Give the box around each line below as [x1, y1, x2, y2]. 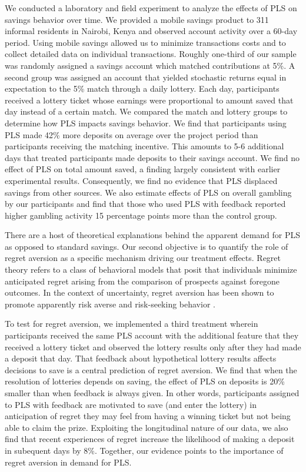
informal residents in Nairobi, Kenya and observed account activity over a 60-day [5, 25, 298, 37]
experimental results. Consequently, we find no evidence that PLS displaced [5, 174, 278, 186]
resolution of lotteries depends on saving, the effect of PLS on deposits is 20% [5, 375, 285, 387]
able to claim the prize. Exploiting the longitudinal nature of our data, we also [5, 421, 288, 433]
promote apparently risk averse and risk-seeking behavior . [5, 297, 215, 310]
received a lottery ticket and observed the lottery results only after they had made [5, 340, 301, 353]
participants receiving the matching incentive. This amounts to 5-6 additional [5, 140, 284, 152]
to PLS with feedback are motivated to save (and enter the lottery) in [5, 398, 257, 410]
